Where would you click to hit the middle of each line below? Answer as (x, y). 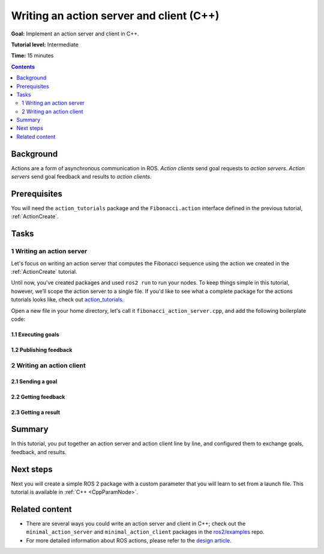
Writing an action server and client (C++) (115, 16)
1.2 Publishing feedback (42, 349)
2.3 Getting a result (35, 412)
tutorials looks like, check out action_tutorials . (67, 300)
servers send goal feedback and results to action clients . (81, 177)
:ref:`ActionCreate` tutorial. (44, 271)
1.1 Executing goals (35, 334)
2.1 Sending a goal (34, 381)
